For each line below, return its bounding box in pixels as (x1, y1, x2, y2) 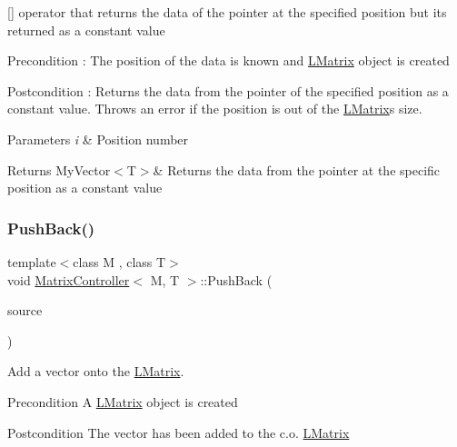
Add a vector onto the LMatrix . (7, 362, 184, 381)
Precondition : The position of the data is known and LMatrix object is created (7, 51, 450, 70)
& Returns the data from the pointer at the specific (153, 160, 441, 179)
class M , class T (73, 252, 166, 271)
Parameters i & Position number (7, 129, 189, 148)
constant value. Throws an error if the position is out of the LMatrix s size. (7, 99, 422, 118)
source (7, 301, 43, 320)
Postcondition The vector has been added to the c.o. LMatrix (7, 422, 350, 442)
